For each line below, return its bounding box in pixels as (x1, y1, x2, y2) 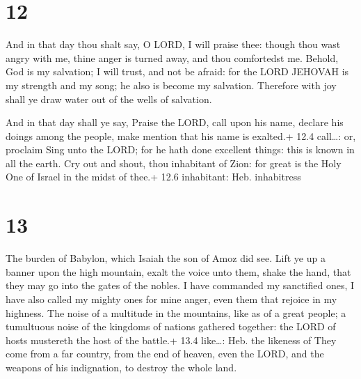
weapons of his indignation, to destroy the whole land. (6, 359, 237, 374)
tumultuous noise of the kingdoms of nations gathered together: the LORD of (6, 319, 336, 334)
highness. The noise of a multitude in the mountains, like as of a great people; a (6, 305, 346, 320)
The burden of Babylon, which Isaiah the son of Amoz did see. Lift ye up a (6, 251, 326, 265)
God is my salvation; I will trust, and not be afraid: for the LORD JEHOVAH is (6, 64, 349, 79)
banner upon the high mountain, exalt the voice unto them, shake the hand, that (6, 264, 351, 279)
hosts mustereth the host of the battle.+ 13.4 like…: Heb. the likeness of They (6, 332, 337, 347)
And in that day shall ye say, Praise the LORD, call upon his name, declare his (6, 115, 344, 130)
